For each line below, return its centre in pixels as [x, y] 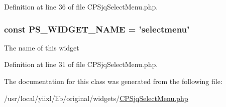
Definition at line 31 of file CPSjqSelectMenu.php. [81, 64]
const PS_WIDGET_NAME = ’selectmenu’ [97, 29]
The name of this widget [42, 47]
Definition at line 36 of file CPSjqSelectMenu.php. [81, 6]
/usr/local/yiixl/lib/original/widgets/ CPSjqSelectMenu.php [96, 98]
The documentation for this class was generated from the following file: [113, 81]
